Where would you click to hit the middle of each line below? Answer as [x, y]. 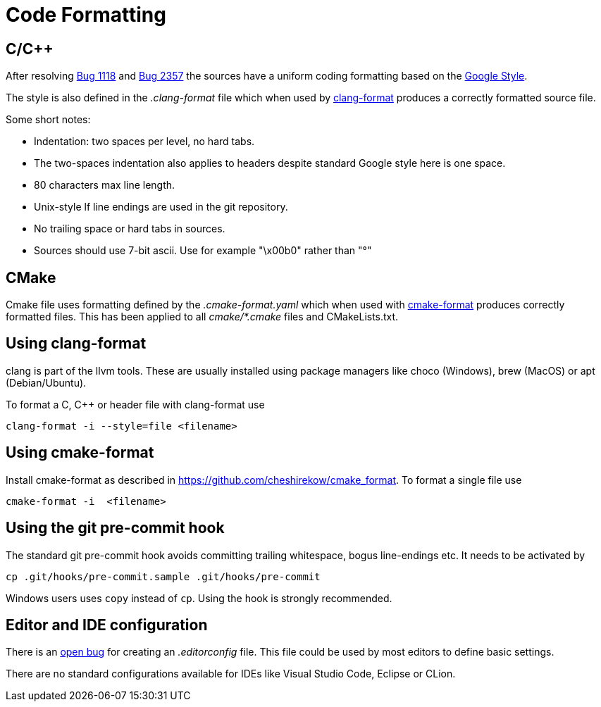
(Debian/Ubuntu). [46, 382]
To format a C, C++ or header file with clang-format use [135, 404]
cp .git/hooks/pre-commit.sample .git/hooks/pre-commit [163, 576]
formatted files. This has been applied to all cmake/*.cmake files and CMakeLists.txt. [202, 317]
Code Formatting [86, 15]
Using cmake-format [80, 453]
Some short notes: [48, 120]
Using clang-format [76, 344]
